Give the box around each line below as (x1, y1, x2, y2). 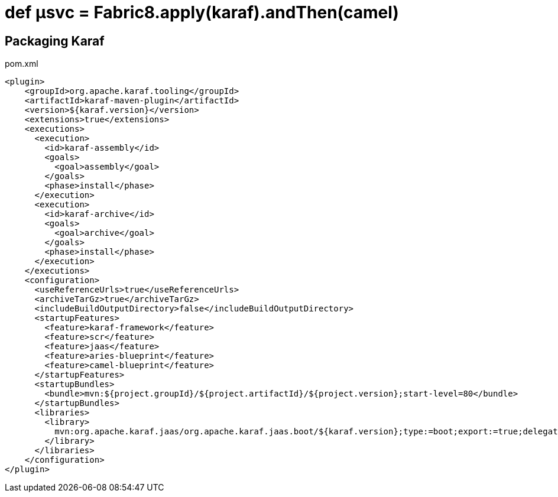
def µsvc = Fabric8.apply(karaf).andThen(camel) (5, 2, 399, 22)
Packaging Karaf (5, 33, 105, 48)
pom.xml (5, 59, 38, 69)
